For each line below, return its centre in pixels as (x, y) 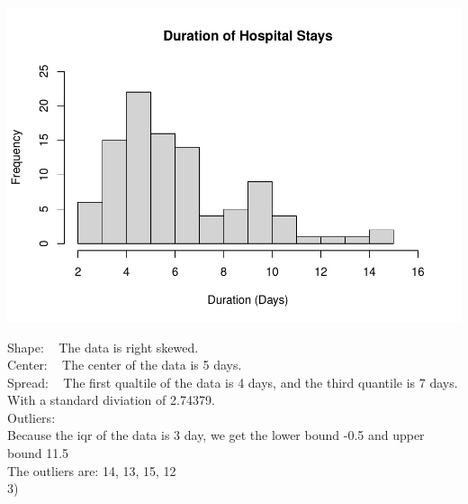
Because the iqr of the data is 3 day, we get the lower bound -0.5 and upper (216, 435)
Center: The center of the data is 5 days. (125, 365)
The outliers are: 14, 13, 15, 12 (92, 470)
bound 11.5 (38, 453)
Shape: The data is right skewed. (103, 347)
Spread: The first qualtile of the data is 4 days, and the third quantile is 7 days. (233, 382)
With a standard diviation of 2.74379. (111, 400)
